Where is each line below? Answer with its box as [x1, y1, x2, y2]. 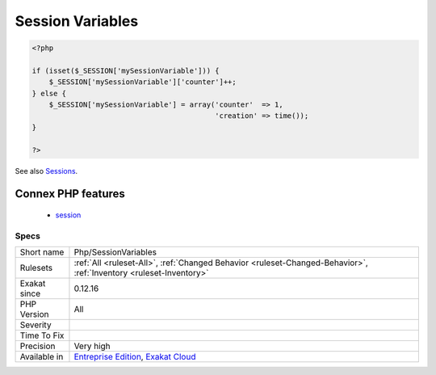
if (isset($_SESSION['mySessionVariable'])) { [31, 65, 220, 75]
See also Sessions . [15, 166, 78, 175]
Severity [19, 319, 52, 331]
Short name [19, 246, 65, 258]
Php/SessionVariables [73, 246, 157, 258]
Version [19, 309, 49, 320]
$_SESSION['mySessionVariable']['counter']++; [48, 78, 237, 86]
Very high [73, 340, 111, 352]
